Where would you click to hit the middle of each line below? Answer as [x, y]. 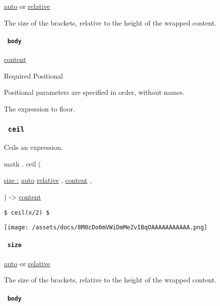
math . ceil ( [23, 163]
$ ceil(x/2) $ [27, 212]
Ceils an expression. [34, 147]
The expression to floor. [39, 108]
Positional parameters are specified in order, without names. [94, 92]
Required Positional [34, 75]
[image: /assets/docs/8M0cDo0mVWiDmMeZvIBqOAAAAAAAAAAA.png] [106, 228]
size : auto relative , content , [48, 180]
